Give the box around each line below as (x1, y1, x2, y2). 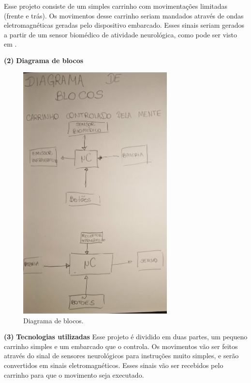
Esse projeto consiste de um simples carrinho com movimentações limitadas (4, 1, 228, 11)
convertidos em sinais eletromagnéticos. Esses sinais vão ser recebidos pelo (4, 360, 223, 370)
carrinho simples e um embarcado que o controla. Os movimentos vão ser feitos (4, 341, 238, 351)
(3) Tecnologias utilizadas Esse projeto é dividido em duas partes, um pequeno (4, 332, 248, 342)
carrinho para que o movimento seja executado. (4, 369, 144, 380)
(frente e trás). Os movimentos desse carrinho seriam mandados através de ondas (4, 10, 244, 20)
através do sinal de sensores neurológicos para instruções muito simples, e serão (4, 350, 239, 361)
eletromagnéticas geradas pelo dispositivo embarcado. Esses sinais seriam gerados (4, 20, 245, 30)
